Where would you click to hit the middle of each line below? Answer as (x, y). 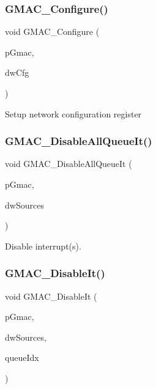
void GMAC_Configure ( (52, 31)
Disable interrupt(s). (43, 246)
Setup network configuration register (73, 113)
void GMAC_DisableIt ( (51, 296)
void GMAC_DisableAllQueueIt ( (69, 164)
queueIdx (22, 358)
